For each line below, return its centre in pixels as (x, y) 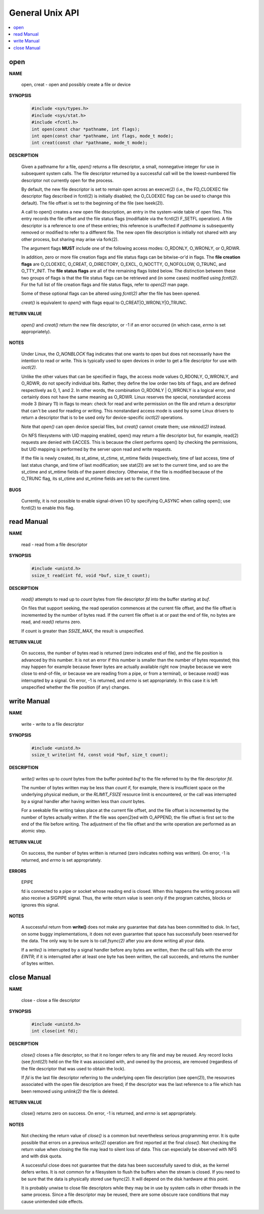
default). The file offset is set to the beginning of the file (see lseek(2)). (93, 203)
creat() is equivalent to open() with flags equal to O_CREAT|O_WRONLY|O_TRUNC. (104, 303)
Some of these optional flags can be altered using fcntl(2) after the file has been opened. (111, 294)
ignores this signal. (40, 905)
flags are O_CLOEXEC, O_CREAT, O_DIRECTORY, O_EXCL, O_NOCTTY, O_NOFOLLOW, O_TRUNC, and (124, 264)
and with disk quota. (42, 1156)
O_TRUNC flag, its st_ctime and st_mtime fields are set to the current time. (96, 478)
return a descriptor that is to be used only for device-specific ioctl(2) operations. (102, 417)
